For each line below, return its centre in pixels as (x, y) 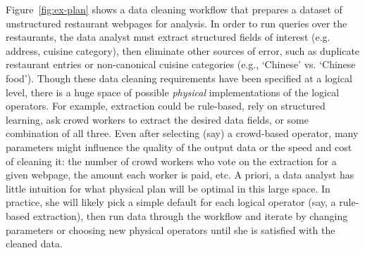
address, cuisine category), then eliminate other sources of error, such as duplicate (183, 50)
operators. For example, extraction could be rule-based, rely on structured (166, 106)
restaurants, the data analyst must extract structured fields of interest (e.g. (168, 37)
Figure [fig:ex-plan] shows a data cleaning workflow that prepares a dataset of (174, 9)
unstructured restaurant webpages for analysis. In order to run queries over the (177, 23)
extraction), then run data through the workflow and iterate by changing (190, 215)
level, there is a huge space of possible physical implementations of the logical (173, 92)
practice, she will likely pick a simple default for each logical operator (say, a (171, 202)
